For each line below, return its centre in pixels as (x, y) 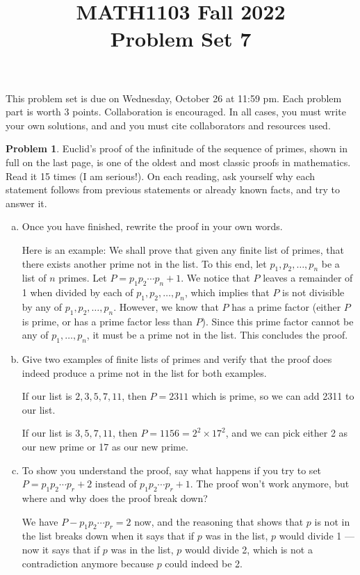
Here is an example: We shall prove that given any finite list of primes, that (183, 249)
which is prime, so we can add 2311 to (273, 396)
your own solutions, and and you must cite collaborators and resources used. (168, 125)
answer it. (26, 203)
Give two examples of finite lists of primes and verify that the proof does (177, 359)
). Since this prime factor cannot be (278, 321)
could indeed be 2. (204, 563)
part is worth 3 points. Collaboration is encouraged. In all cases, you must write (176, 112)
